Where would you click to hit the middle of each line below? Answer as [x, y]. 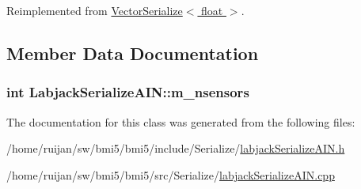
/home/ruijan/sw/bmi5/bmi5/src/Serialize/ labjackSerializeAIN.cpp [171, 174]
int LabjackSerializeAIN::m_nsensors [128, 92]
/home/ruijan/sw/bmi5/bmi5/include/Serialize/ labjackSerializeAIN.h [176, 148]
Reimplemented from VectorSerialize [95, 10]
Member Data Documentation [133, 53]
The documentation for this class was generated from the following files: [181, 121]
